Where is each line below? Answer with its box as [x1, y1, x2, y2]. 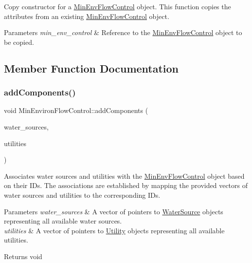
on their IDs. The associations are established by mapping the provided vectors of [4, 180, 248, 190]
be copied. [4, 37, 34, 47]
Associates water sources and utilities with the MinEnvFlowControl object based [4, 170, 245, 181]
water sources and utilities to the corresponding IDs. [4, 189, 161, 200]
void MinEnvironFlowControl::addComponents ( [4, 105, 148, 115]
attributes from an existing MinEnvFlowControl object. [4, 11, 169, 21]
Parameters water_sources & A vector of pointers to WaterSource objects [4, 206, 223, 216]
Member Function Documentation [4, 60, 179, 75]
